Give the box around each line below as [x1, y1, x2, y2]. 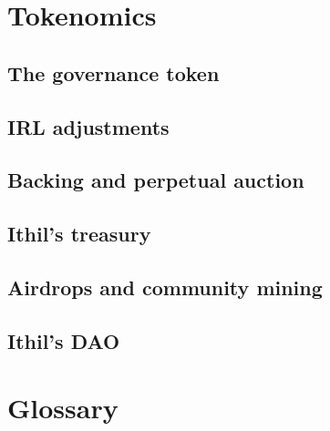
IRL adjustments [7, 112, 170, 140]
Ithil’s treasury [7, 220, 151, 248]
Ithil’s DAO [7, 326, 120, 354]
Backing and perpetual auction [7, 166, 304, 194]
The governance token [7, 58, 220, 87]
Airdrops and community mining [7, 272, 323, 301]
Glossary [7, 389, 119, 426]
